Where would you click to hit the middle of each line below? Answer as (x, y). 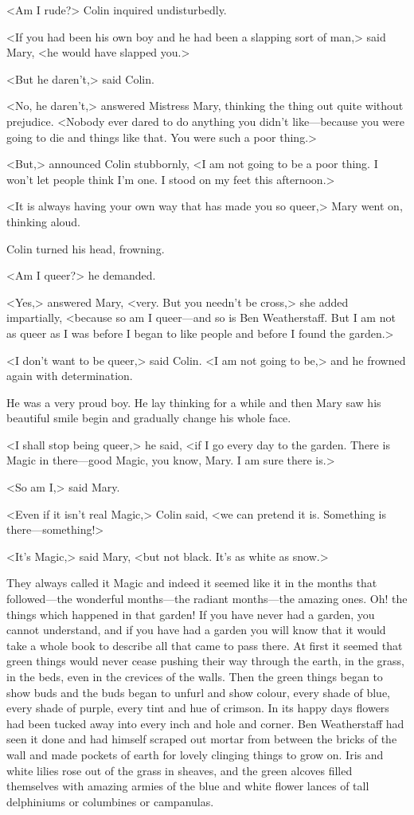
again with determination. (70, 376)
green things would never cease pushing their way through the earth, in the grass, (205, 661)
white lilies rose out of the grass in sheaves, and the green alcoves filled (180, 770)
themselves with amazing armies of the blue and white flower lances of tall (188, 786)
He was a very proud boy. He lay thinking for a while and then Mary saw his (194, 402)
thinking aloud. (43, 221)
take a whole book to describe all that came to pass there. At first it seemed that (205, 645)
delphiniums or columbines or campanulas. (110, 801)
